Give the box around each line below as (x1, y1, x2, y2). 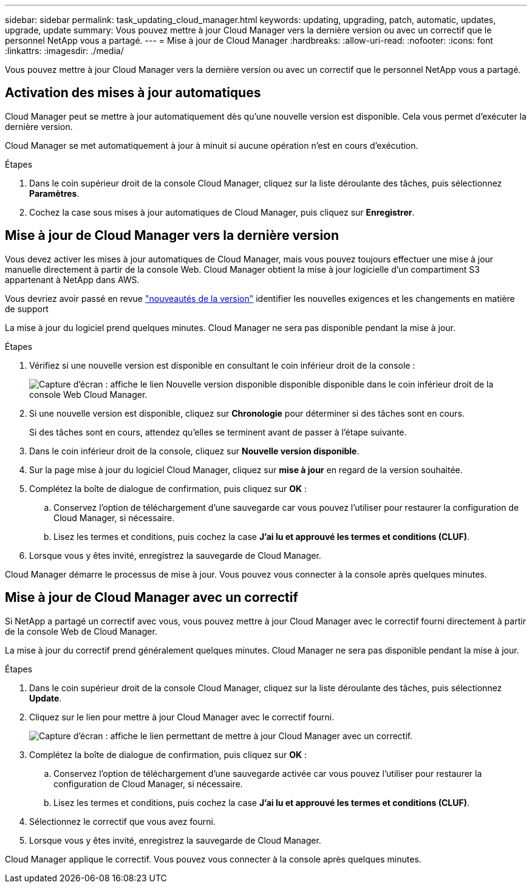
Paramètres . (29, 188, 80, 199)
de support (5, 303, 49, 314)
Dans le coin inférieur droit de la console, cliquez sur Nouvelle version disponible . (29, 445, 360, 456)
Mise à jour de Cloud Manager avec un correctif (5, 590, 298, 606)
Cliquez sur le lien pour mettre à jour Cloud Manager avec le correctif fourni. (29, 711, 335, 722)
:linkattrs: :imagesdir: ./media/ (5, 46, 124, 56)
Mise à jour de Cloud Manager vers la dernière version (5, 228, 339, 244)
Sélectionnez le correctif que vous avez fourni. (29, 816, 216, 827)
